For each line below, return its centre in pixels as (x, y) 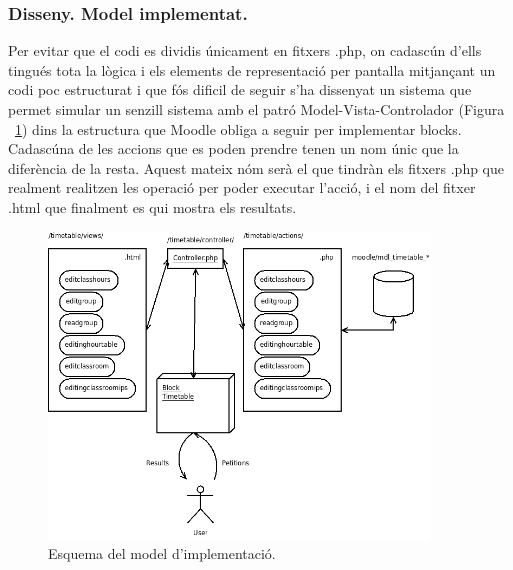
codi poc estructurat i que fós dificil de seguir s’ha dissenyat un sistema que (240, 89)
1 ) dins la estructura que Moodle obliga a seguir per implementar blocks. (238, 128)
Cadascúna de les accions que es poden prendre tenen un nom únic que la (233, 148)
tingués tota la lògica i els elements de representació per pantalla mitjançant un (252, 69)
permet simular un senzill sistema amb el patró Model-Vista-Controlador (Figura (256, 109)
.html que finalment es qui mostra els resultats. (152, 206)
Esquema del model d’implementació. (162, 553)
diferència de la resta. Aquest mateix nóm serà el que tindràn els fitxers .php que (256, 167)
